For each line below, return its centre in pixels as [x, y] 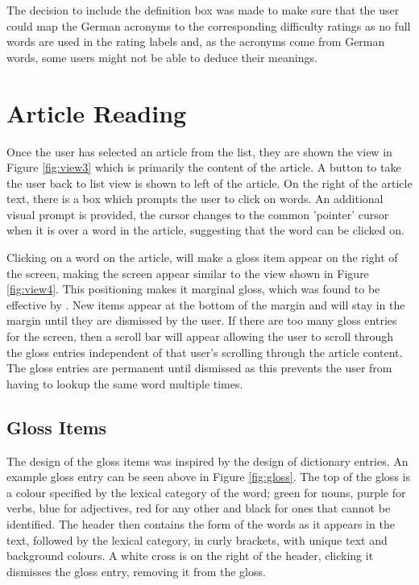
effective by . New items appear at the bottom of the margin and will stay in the [206, 304]
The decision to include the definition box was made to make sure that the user [203, 10]
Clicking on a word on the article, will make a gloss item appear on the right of [202, 257]
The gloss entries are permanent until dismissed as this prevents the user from [199, 368]
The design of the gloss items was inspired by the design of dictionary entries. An [207, 461]
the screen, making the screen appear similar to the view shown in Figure [188, 273]
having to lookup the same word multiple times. [125, 383]
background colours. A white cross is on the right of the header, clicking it [190, 556]
